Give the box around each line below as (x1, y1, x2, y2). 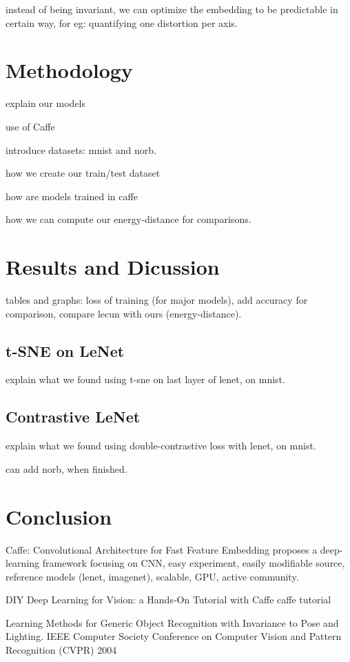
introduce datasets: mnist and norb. (6, 142, 156, 157)
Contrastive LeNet (6, 406, 141, 427)
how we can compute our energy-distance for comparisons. (6, 212, 251, 226)
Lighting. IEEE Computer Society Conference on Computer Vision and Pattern (6, 629, 342, 643)
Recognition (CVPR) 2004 (6, 643, 117, 657)
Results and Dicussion (6, 253, 220, 281)
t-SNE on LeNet (6, 340, 125, 361)
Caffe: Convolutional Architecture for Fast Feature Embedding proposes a (6, 542, 318, 556)
